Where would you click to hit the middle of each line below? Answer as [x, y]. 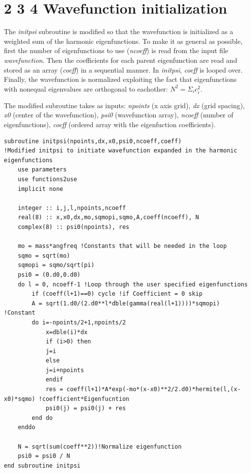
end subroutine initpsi [42, 465]
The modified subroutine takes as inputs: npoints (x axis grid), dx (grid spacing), [125, 105]
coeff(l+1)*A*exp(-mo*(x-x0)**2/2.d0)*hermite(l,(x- [153, 389]
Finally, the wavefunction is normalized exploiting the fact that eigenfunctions [120, 79]
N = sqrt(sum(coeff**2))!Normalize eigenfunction [100, 446]
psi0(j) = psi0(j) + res [86, 408]
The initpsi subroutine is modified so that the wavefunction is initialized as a [119, 31]
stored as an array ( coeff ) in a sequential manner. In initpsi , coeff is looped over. [123, 69]
